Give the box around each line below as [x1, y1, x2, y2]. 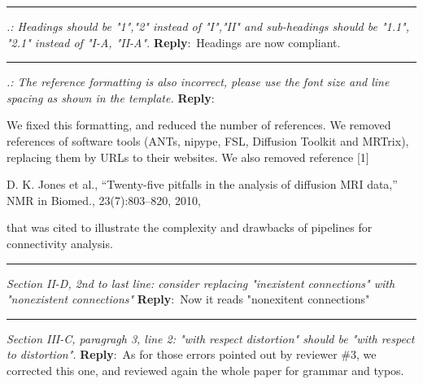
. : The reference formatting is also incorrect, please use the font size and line [7, 73, 390, 90]
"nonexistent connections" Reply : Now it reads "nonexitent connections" [7, 290, 370, 308]
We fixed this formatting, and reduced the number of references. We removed [7, 116, 391, 133]
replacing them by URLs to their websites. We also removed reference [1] [7, 148, 369, 165]
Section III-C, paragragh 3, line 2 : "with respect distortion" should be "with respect [7, 329, 415, 347]
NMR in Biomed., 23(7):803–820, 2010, [7, 191, 201, 208]
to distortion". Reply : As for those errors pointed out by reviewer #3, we [7, 346, 377, 363]
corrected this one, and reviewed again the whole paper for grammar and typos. [7, 361, 404, 378]
